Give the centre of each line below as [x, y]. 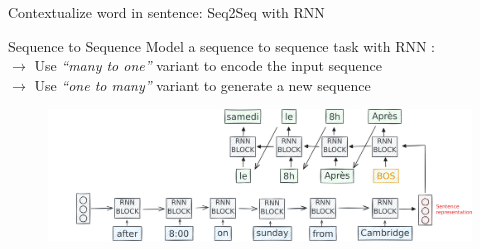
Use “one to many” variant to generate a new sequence [202, 84]
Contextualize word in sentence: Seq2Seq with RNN [166, 12]
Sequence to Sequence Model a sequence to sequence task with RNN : [221, 45]
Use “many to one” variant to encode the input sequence [208, 65]
